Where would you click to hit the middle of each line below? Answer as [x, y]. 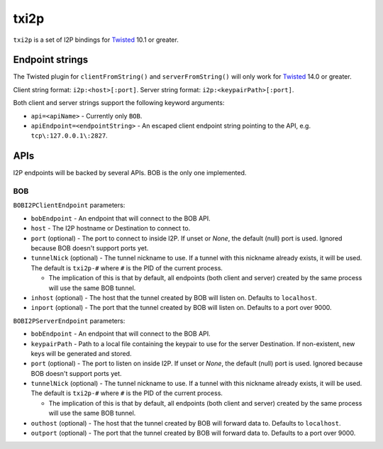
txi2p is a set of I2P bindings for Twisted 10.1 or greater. [96, 40]
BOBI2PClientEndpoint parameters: [69, 205]
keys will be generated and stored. [81, 353]
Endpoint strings [51, 60]
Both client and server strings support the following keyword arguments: [119, 103]
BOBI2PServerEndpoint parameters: [69, 321]
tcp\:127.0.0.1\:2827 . [69, 135]
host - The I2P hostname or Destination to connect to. [111, 228]
